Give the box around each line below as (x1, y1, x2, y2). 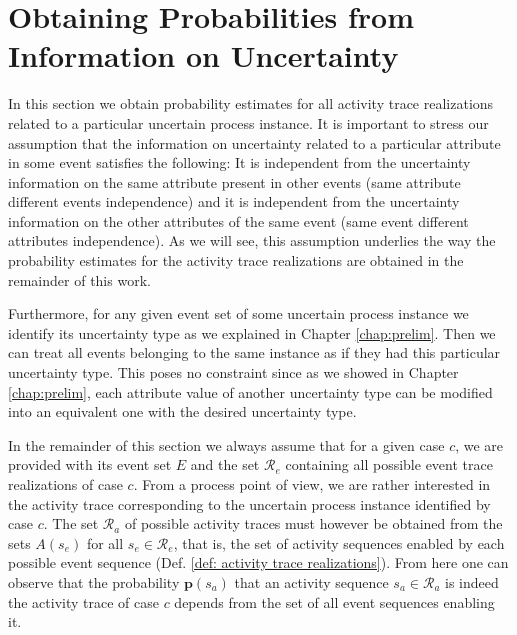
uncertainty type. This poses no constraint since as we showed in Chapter (8, 362, 459, 383)
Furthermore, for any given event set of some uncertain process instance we (8, 303, 469, 324)
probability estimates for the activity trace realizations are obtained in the (8, 250, 464, 271)
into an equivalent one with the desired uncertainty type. (8, 401, 357, 422)
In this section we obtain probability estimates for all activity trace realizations (8, 93, 494, 114)
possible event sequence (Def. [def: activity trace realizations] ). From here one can (8, 552, 509, 573)
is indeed (445, 571, 499, 592)
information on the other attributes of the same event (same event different (8, 210, 469, 231)
